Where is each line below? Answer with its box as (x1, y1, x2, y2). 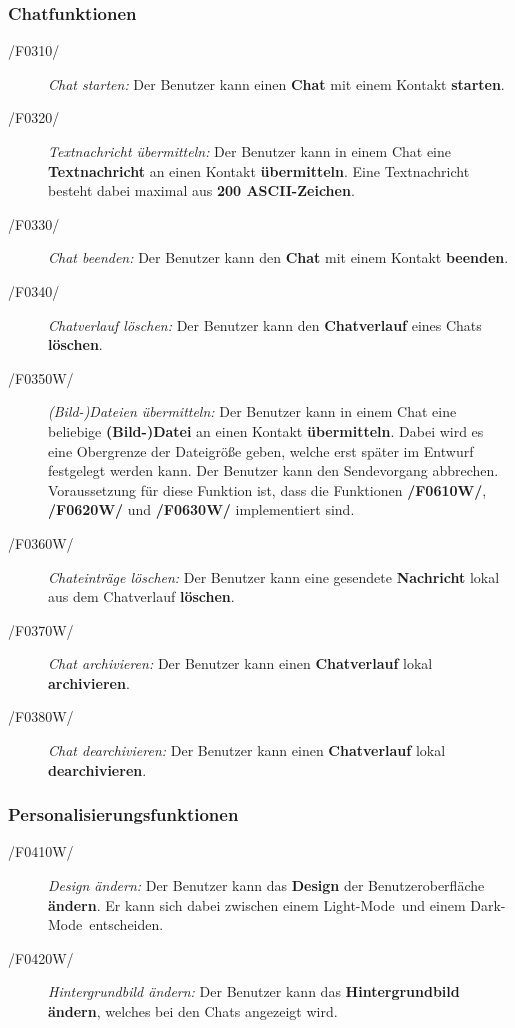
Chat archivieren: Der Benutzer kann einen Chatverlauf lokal (48, 653, 433, 674)
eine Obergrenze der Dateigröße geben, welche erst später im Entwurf (48, 440, 474, 461)
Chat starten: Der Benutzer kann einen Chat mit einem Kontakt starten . (48, 73, 505, 94)
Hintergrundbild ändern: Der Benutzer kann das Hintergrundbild (48, 981, 460, 1002)
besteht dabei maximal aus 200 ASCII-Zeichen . (48, 180, 355, 201)
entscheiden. (89, 914, 164, 935)
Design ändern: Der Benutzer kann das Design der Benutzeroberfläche (48, 875, 485, 896)
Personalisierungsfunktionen (8, 802, 239, 827)
